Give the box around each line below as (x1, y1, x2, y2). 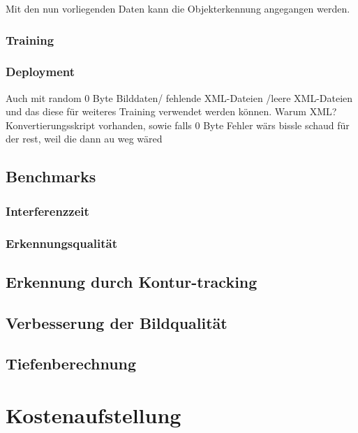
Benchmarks (6, 166, 96, 187)
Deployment (6, 63, 75, 80)
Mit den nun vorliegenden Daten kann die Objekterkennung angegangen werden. (6, 1, 350, 15)
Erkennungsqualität (6, 234, 118, 251)
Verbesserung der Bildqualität (6, 311, 228, 333)
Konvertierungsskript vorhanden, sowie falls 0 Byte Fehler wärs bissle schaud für (6, 117, 350, 132)
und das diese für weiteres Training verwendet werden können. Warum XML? (6, 104, 337, 119)
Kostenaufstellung (6, 401, 181, 430)
